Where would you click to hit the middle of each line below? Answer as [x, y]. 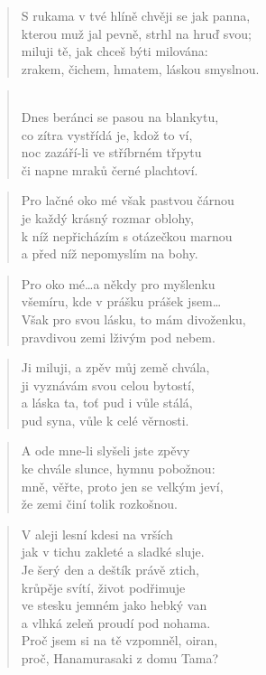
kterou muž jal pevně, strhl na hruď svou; [136, 33]
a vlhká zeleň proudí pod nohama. [116, 622]
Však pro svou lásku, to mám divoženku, [133, 319]
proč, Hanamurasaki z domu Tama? [120, 658]
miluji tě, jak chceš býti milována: [115, 51]
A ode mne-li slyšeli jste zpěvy [105, 450]
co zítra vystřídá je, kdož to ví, [107, 134]
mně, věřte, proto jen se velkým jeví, [122, 486]
